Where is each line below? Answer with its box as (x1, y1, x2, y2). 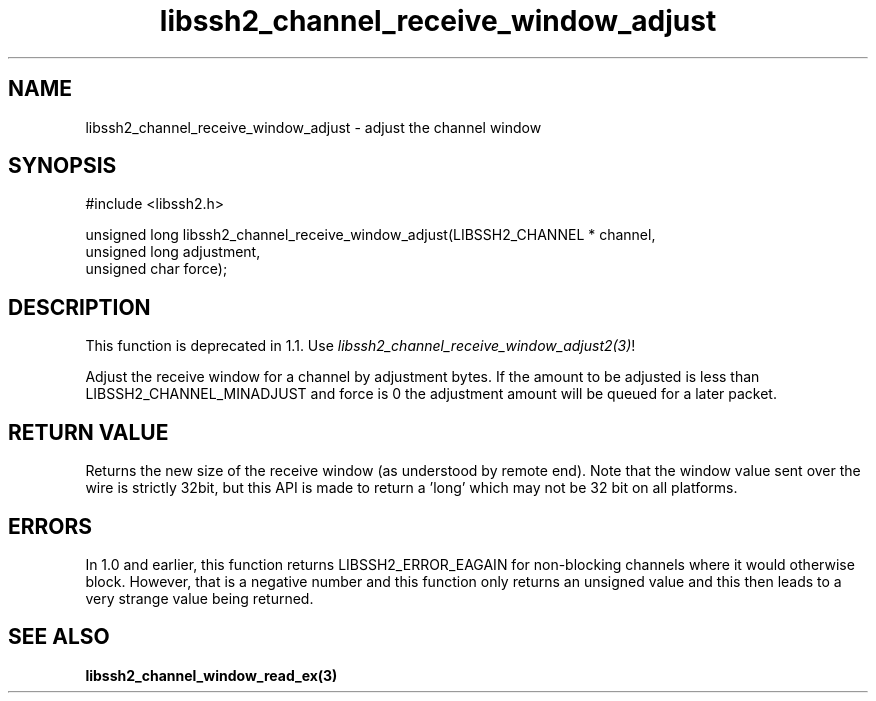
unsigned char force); (85, 260, 228, 278)
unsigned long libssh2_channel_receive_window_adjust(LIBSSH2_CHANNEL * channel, (85, 226, 656, 244)
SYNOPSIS (8, 153, 117, 179)
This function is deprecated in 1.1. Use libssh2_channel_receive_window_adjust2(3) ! (85, 337, 636, 355)
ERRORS (8, 513, 93, 539)
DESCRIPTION (8, 294, 151, 320)
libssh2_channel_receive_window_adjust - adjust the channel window (85, 118, 542, 136)
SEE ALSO (8, 624, 110, 650)
